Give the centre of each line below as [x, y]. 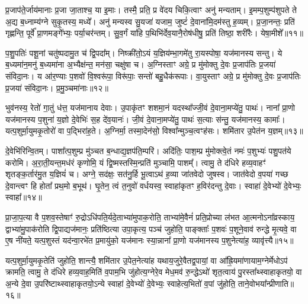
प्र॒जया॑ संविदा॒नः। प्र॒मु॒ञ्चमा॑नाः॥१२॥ [57, 87]
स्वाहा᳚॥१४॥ [24, 197]
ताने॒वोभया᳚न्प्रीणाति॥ [266, 283]
